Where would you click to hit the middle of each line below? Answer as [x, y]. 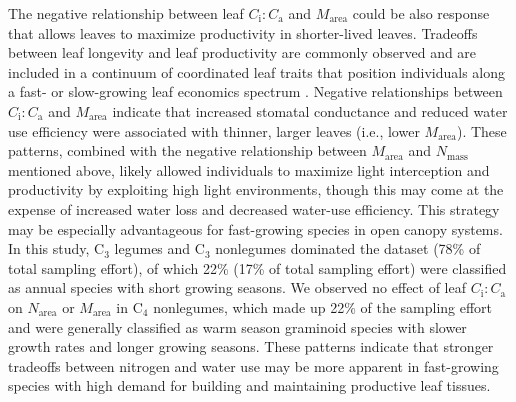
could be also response [421, 13]
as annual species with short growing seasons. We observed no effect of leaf [237, 287]
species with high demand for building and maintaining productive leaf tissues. [249, 385]
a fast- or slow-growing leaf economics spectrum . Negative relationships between [255, 91]
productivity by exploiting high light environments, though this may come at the [256, 189]
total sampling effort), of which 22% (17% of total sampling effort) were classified [257, 267]
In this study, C [56, 248]
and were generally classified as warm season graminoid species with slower [237, 326]
